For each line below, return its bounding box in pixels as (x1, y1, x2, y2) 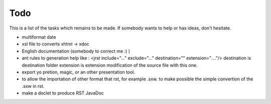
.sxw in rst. (22, 83, 45, 89)
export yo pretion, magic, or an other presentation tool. (22, 69, 135, 75)
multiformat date (22, 34, 56, 40)
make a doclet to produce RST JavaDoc (22, 90, 104, 96)
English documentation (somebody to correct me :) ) (22, 48, 130, 54)
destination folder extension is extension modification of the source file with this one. (22, 62, 198, 68)
